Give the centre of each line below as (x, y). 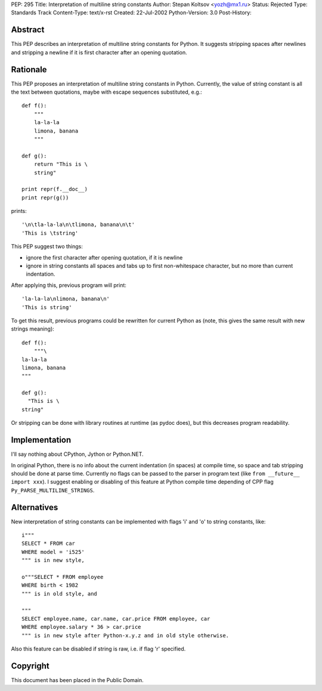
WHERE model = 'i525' (53, 552)
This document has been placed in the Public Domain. (77, 680)
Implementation (41, 440)
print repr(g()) (45, 198)
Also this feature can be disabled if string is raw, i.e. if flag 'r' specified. (98, 649)
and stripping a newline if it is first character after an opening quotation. (99, 52)
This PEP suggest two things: (47, 246)
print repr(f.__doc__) (55, 189)
